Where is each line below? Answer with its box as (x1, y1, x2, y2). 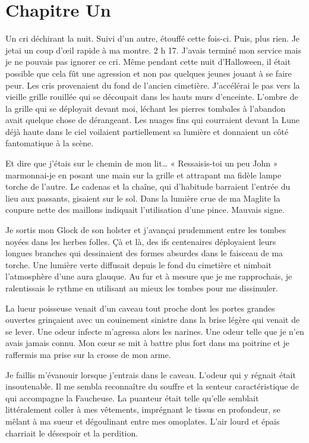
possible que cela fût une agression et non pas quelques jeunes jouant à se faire (5, 67, 292, 79)
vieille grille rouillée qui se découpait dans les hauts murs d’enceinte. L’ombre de (5, 90, 298, 103)
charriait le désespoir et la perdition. (5, 426, 138, 439)
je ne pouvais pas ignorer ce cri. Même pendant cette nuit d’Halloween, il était (5, 55, 291, 68)
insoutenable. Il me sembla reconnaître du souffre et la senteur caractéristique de (5, 380, 299, 392)
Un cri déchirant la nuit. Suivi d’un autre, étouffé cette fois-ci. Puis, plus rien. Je (5, 32, 300, 45)
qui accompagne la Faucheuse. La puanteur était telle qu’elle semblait (5, 391, 259, 404)
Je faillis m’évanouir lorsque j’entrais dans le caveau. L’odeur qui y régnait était (5, 368, 296, 381)
